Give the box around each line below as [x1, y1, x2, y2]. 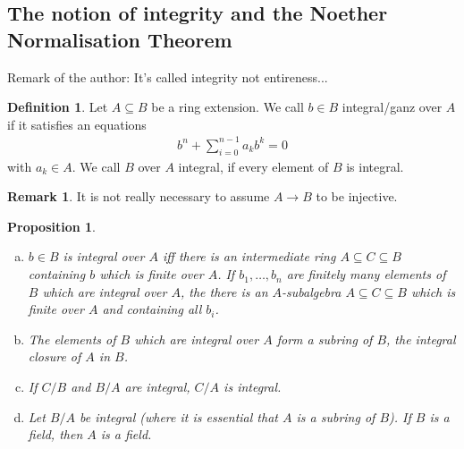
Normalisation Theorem [7, 25, 232, 53]
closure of [28, 347, 81, 366]
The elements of [28, 329, 116, 348]
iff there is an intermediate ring [162, 247, 336, 266]
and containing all [102, 300, 202, 318]
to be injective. [316, 187, 398, 206]
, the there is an [180, 282, 268, 301]
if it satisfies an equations [7, 114, 147, 133]
